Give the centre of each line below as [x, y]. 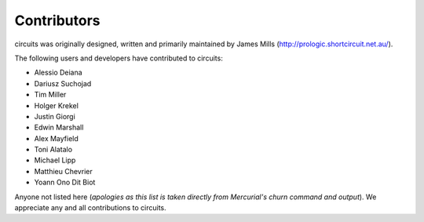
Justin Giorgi [55, 116]
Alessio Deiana [58, 73]
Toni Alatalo [53, 150]
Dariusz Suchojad [63, 83]
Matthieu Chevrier [64, 171]
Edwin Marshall [59, 127]
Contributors [58, 20]
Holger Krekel [56, 105]
